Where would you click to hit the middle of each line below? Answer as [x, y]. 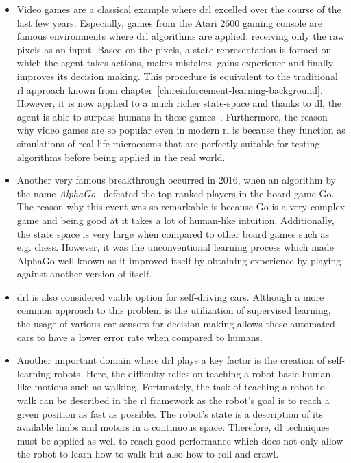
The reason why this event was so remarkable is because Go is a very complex [181, 207]
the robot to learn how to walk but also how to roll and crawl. [148, 454]
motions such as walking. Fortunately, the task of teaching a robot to [180, 387]
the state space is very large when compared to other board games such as [173, 233]
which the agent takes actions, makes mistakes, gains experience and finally [175, 63]
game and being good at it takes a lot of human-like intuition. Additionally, [175, 220]
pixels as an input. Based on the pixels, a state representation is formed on [174, 49]
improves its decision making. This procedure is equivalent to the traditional [177, 76]
